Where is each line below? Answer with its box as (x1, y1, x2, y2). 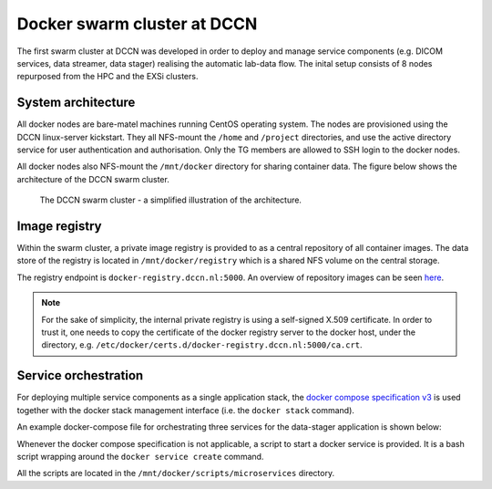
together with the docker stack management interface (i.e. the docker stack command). (16, 404, 355, 415)
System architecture (16, 95, 136, 110)
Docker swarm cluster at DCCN (16, 14, 258, 34)
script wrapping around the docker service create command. (16, 451, 264, 462)
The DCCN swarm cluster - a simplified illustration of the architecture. (39, 194, 302, 205)
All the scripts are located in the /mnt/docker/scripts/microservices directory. (16, 468, 335, 479)
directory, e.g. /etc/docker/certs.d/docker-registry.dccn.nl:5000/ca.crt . (41, 339, 364, 350)
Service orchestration (16, 368, 144, 383)
